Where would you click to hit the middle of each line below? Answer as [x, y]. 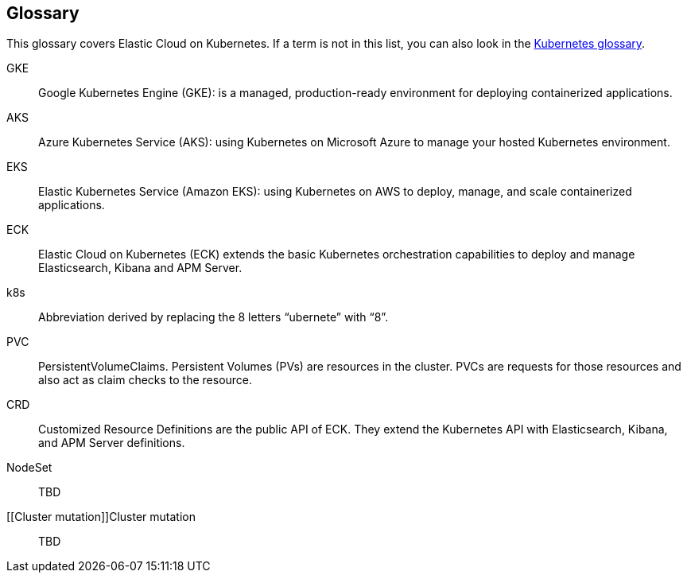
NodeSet [29, 468]
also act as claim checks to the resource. [146, 380]
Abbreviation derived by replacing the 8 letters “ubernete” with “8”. [213, 317]
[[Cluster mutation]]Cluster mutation [101, 517]
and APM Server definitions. [112, 443]
